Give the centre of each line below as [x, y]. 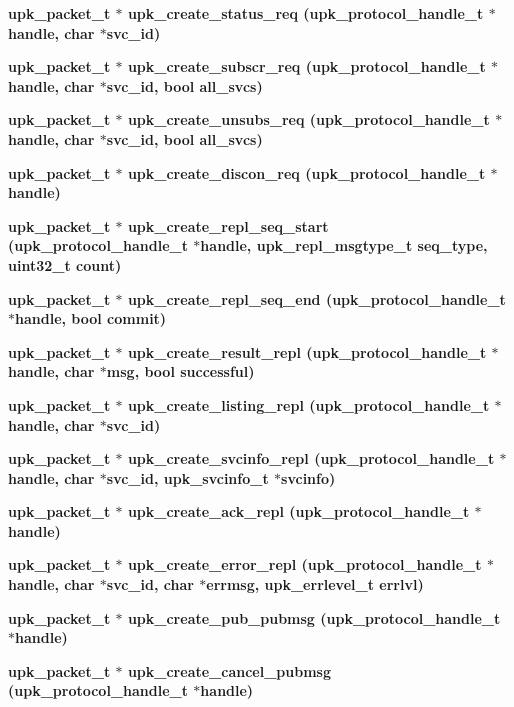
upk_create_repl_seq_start [228, 225]
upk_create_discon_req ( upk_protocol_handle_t [306, 172]
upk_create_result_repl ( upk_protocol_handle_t [307, 351]
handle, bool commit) [91, 318]
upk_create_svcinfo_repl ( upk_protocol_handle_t [311, 458]
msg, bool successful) [180, 371]
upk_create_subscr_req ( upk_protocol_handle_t [306, 66]
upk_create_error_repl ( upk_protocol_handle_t [304, 564]
